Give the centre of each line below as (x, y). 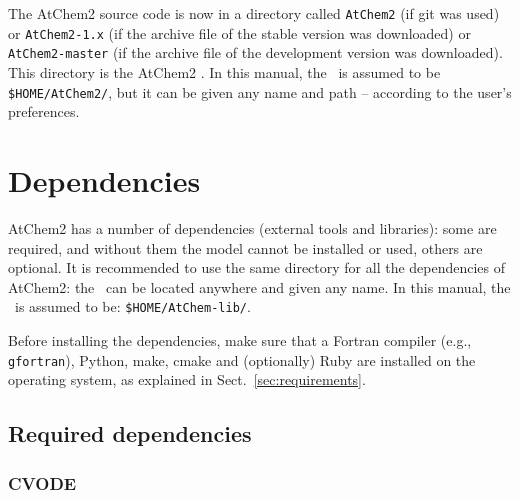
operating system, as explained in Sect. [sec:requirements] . (187, 379)
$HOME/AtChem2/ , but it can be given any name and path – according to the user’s (260, 91)
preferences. (44, 111)
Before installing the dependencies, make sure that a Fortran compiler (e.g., (240, 339)
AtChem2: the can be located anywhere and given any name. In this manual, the (259, 286)
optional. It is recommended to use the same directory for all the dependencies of (257, 267)
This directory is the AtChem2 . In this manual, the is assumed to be (224, 71)
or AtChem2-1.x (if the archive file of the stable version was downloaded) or (239, 32)
